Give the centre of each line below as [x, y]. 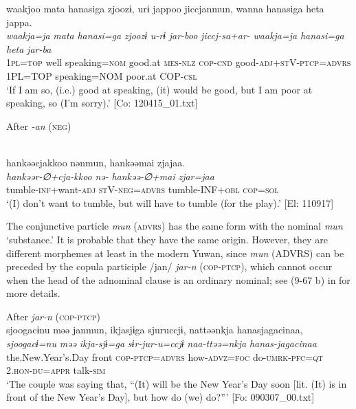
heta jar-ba [29, 48]
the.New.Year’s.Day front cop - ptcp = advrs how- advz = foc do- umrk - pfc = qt [165, 356]
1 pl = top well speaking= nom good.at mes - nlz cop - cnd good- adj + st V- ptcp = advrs [179, 62]
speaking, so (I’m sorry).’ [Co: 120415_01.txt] [102, 103]
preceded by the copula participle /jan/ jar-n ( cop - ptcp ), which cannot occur [169, 266]
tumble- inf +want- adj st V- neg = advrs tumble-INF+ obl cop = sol [143, 189]
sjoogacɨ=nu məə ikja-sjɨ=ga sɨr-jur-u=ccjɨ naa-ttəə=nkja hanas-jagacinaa [162, 343]
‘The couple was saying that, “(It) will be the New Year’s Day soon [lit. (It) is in [177, 383]
